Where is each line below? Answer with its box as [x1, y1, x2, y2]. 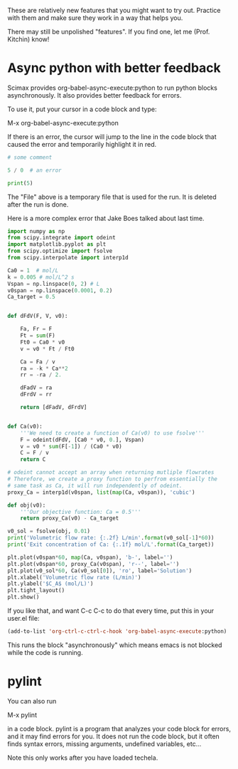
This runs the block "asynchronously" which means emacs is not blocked [7, 641, 222, 649]
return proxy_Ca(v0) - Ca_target [20, 515, 119, 522]
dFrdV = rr [20, 391, 53, 398]
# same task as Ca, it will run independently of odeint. [7, 482, 183, 489]
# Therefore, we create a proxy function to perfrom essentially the [7, 475, 218, 483]
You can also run [7, 696, 57, 705]
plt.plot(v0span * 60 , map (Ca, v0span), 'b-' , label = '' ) [7, 554, 173, 561]
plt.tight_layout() [7, 587, 65, 594]
